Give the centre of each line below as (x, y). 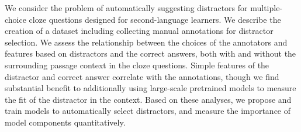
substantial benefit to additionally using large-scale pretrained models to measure (150, 88)
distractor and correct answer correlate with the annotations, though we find (142, 76)
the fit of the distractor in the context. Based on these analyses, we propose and (148, 99)
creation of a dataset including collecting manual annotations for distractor (139, 31)
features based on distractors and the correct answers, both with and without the (150, 53)
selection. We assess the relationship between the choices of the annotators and (146, 42)
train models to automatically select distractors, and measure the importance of (148, 111)
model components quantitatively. (65, 122)
